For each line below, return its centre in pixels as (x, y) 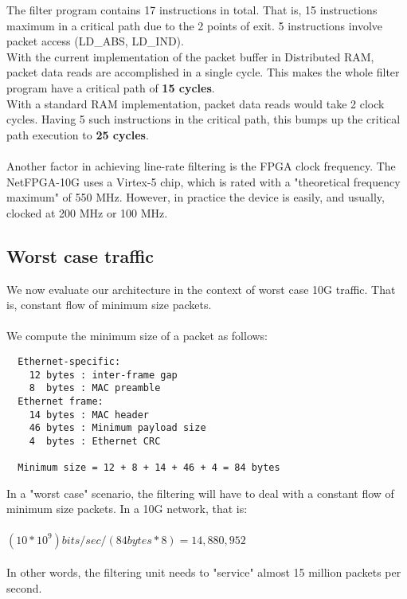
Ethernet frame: (61, 401)
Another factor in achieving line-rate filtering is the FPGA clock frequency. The (201, 165)
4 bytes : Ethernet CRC (95, 441)
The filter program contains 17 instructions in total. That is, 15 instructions (192, 10)
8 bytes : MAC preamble (95, 388)
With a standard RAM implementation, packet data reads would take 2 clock (196, 103)
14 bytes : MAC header (89, 415)
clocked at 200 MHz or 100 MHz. (87, 212)
